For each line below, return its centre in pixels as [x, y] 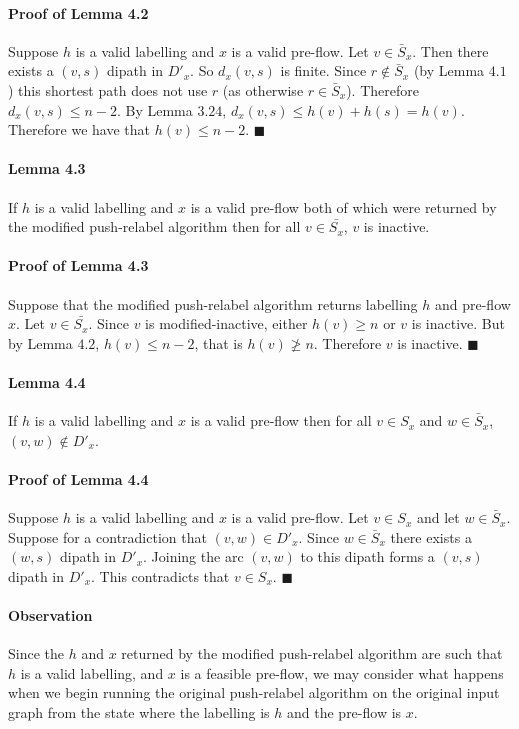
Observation [50, 615]
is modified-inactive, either [226, 323]
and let [438, 517]
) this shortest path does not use [108, 89]
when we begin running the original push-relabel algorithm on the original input [254, 692]
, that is [218, 342]
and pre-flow [472, 303]
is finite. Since [323, 70]
